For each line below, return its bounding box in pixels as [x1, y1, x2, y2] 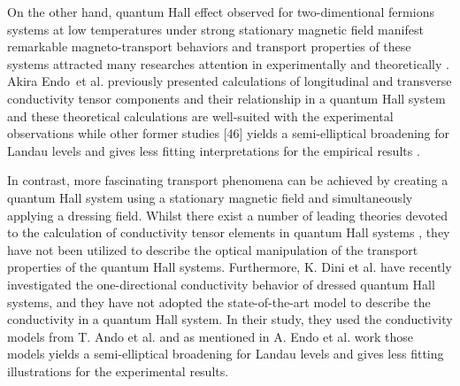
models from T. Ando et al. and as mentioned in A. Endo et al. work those [7, 327, 414, 345]
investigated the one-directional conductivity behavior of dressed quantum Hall [7, 274, 435, 293]
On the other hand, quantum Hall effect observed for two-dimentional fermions [7, 3, 434, 20]
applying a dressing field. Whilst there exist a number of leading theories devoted [7, 205, 448, 224]
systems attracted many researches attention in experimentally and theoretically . [7, 54, 449, 73]
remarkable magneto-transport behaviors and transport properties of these [7, 37, 411, 56]
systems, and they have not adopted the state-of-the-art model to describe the [7, 292, 431, 311]
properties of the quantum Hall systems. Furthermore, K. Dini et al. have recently [7, 258, 452, 276]
